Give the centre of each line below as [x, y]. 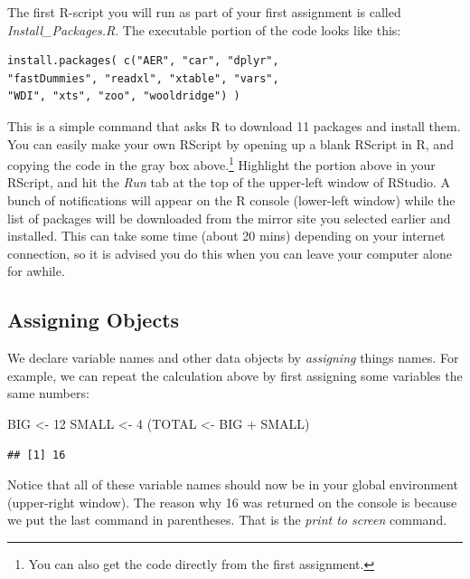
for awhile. [36, 271]
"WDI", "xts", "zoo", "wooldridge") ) [124, 96]
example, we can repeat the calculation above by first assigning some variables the [235, 375]
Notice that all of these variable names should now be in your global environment [233, 484]
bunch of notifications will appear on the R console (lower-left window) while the [231, 200]
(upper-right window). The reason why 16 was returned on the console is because [232, 502]
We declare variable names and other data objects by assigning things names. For [233, 358]
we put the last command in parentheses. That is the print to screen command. [227, 520]
